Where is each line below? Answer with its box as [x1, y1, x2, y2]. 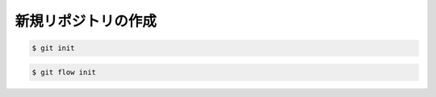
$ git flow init [31, 67, 97, 77]
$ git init [31, 44, 75, 53]
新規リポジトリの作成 [15, 12, 157, 30]
